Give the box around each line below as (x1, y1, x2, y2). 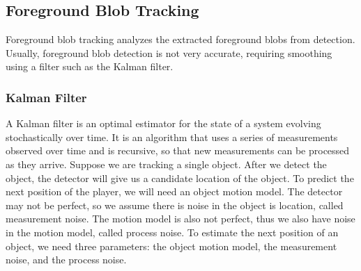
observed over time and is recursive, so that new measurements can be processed (6, 143, 350, 158)
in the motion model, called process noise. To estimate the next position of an (6, 224, 339, 239)
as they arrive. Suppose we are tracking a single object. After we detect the (6, 156, 327, 171)
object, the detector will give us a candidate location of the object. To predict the (6, 170, 354, 185)
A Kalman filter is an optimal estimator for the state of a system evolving (6, 116, 321, 131)
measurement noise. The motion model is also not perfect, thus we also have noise (6, 211, 355, 226)
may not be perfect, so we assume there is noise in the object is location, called (6, 197, 344, 212)
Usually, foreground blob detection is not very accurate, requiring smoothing (6, 45, 332, 60)
